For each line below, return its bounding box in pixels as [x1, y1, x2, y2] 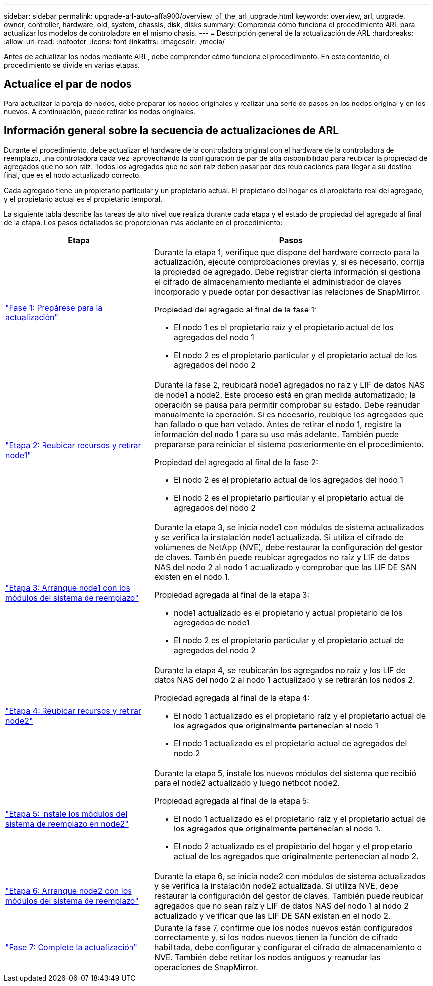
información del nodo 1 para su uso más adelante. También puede [154, 429, 399, 439]
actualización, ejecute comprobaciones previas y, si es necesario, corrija [154, 257, 425, 267]
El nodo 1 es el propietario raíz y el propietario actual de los [173, 322, 394, 332]
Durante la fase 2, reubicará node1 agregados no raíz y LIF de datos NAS [154, 379, 425, 390]
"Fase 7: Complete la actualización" [5, 942, 137, 952]
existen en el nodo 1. [154, 571, 230, 582]
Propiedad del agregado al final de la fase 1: [154, 304, 317, 314]
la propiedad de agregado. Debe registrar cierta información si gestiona [154, 266, 421, 277]
